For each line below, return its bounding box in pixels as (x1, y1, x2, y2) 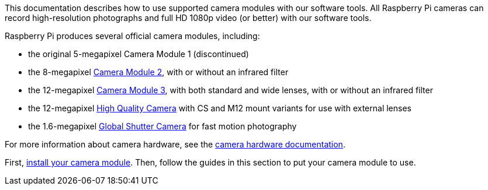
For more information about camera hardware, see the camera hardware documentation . (5, 139, 345, 149)
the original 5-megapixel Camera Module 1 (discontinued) (28, 49, 249, 59)
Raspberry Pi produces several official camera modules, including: (5, 31, 260, 41)
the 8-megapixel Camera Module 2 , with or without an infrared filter (28, 67, 289, 77)
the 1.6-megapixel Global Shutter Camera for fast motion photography (28, 121, 297, 131)
